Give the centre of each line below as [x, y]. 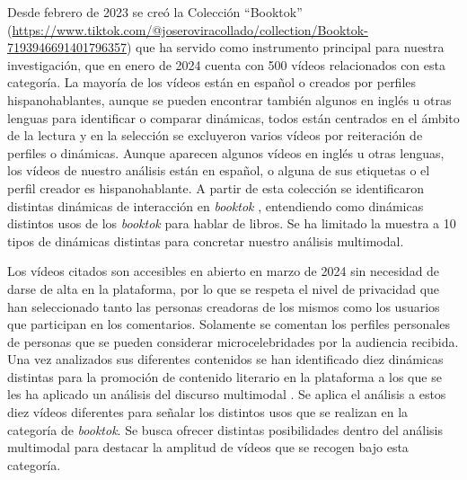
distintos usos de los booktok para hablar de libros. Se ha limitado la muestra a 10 [232, 223]
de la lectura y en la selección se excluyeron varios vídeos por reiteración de [215, 135]
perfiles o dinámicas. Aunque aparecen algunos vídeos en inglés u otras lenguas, [226, 152]
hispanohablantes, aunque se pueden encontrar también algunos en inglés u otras [229, 99]
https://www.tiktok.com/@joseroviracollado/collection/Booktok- [190, 29]
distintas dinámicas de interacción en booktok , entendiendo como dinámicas [216, 205]
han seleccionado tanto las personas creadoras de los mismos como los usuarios [224, 306]
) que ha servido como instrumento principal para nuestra [286, 47]
